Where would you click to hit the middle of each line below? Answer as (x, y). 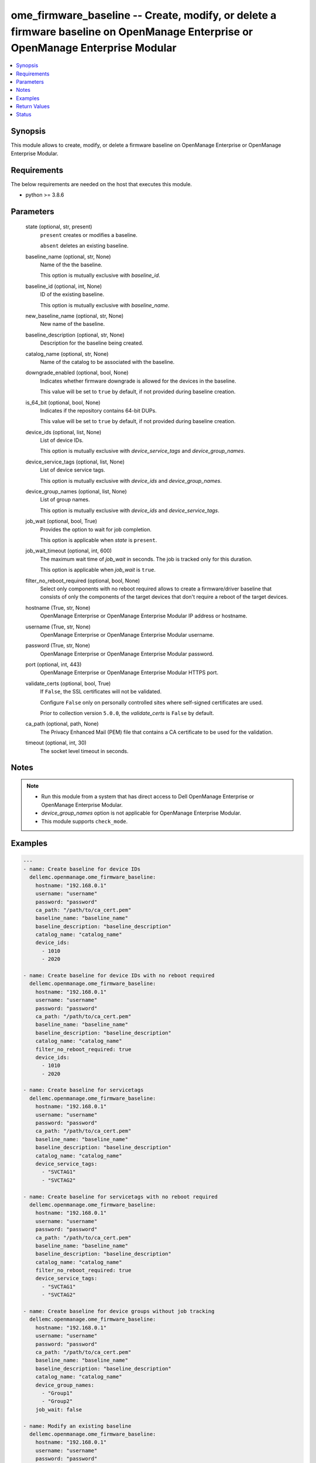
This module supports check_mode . (85, 821)
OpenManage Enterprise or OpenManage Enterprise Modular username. (127, 634)
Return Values (33, 107)
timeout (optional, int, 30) (56, 743)
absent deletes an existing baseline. (84, 246)
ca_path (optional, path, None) (62, 724)
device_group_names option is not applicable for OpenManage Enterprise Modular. (141, 813)
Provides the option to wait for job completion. (96, 529)
